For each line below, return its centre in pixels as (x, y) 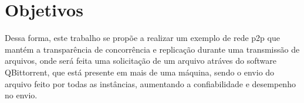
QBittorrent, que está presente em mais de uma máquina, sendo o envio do (140, 72)
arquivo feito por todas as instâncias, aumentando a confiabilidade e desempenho (150, 83)
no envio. (21, 95)
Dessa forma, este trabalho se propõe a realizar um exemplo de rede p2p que (142, 38)
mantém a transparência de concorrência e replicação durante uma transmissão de (152, 49)
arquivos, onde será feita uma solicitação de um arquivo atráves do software (141, 61)
